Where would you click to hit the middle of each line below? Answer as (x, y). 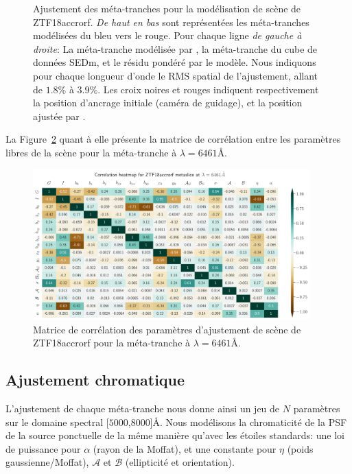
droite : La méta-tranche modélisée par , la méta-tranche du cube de (175, 48)
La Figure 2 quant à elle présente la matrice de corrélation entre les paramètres (173, 139)
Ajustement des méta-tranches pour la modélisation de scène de (167, 8)
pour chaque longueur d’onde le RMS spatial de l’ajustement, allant (176, 75)
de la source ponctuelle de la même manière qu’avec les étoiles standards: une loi (175, 435)
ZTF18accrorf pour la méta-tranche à (112, 343)
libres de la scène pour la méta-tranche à (91, 152)
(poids (300, 448)
